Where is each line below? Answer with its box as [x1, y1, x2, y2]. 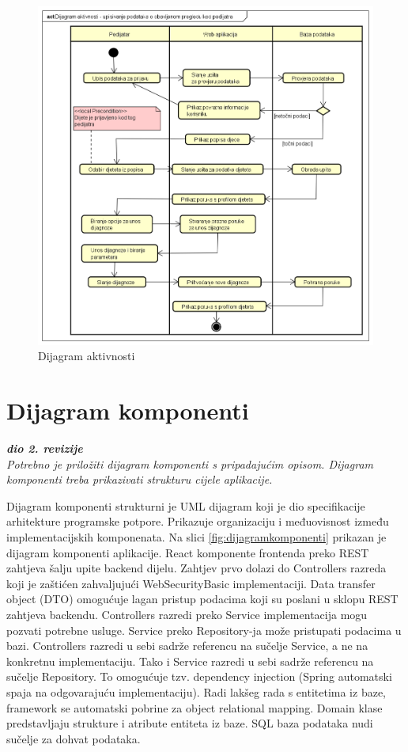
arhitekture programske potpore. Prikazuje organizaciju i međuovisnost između [6, 513, 389, 530]
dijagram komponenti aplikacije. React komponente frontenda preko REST [6, 544, 369, 560]
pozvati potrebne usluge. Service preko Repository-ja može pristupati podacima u [6, 621, 402, 638]
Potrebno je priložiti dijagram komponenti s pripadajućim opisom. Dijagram [6, 455, 373, 472]
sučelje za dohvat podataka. [6, 730, 141, 746]
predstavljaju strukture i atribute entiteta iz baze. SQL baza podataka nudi [6, 715, 373, 731]
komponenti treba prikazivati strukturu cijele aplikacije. [6, 471, 273, 488]
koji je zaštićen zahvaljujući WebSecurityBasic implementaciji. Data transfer [6, 575, 376, 591]
